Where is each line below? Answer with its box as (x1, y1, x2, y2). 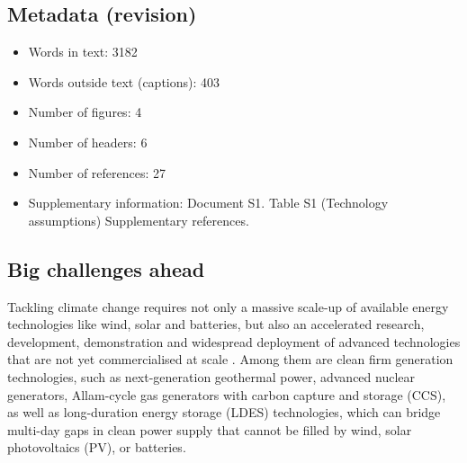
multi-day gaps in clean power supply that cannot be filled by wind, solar (7, 420, 412, 439)
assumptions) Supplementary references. (28, 210, 249, 229)
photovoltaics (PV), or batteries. (7, 438, 186, 457)
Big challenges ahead (7, 254, 205, 282)
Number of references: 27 (28, 163, 166, 182)
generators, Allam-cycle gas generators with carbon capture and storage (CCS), (7, 385, 446, 404)
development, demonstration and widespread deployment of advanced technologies (7, 332, 461, 351)
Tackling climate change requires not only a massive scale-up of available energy (7, 297, 449, 316)
